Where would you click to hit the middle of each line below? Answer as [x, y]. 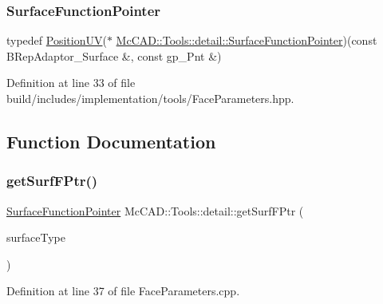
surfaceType [36, 237]
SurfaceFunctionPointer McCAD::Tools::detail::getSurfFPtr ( [155, 210]
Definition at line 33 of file [71, 83]
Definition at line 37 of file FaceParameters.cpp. [123, 291]
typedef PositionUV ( [57, 40]
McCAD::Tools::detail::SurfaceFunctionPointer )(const [247, 40]
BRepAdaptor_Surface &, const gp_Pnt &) [114, 55]
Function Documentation [111, 141]
